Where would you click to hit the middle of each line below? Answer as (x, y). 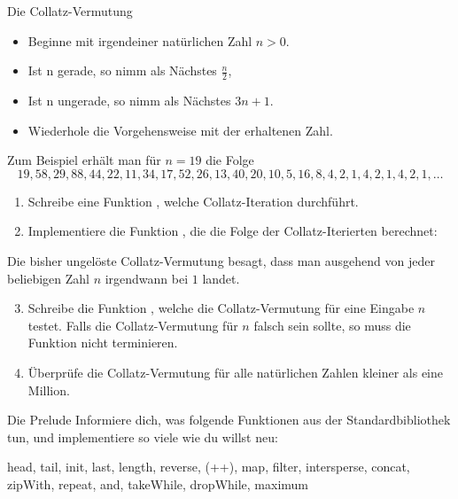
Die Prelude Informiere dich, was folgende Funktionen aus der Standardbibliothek (229, 420)
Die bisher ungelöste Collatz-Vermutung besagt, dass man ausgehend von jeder (221, 260)
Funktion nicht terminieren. (103, 343)
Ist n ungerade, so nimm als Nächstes (129, 101)
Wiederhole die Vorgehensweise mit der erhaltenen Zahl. (180, 130)
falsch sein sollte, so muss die (332, 325)
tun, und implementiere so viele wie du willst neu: (143, 437)
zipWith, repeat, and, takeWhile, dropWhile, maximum (158, 483)
